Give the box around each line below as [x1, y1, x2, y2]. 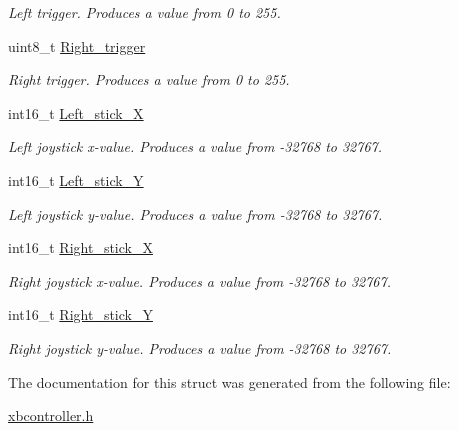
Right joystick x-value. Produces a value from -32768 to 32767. [8, 270, 391, 291]
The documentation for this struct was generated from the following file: [8, 371, 451, 392]
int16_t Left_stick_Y [8, 169, 144, 190]
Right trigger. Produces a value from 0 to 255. [8, 69, 290, 90]
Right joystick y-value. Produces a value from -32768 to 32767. [8, 337, 392, 358]
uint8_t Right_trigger [8, 35, 146, 56]
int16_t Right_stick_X [8, 237, 153, 258]
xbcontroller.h [8, 405, 94, 426]
